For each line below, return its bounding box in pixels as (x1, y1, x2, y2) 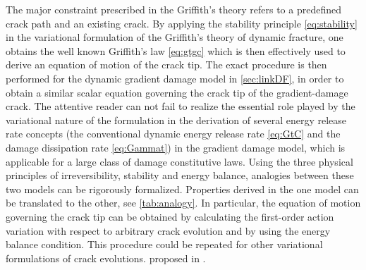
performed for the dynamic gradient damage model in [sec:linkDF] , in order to (6, 70, 344, 85)
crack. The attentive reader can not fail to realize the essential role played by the (6, 99, 355, 113)
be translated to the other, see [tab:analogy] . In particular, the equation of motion (6, 195, 361, 210)
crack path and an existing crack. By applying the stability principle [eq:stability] (6, 16, 358, 30)
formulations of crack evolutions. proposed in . (6, 250, 206, 265)
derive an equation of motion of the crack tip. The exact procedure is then (6, 57, 327, 72)
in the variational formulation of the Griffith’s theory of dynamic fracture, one (6, 30, 343, 44)
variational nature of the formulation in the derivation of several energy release (6, 112, 347, 127)
